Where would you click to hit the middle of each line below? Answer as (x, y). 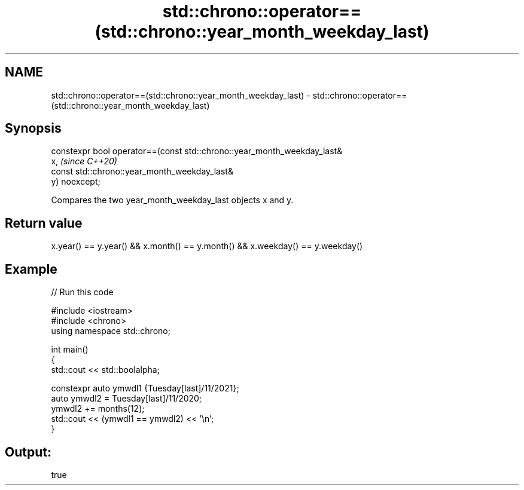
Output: (28, 452)
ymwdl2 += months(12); (98, 409)
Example (31, 269)
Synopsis (33, 128)
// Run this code (82, 292)
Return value (44, 223)
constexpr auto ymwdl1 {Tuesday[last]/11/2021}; (145, 388)
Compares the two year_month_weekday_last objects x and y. (172, 200)
